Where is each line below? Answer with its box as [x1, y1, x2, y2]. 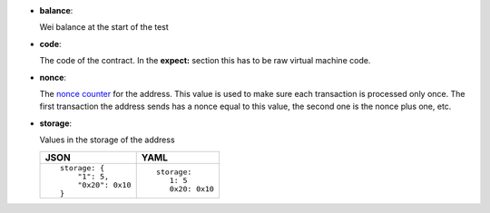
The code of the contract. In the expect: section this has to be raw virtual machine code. [39, 55, 371, 66]
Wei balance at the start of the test [39, 22, 170, 33]
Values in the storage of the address [39, 134, 176, 145]
